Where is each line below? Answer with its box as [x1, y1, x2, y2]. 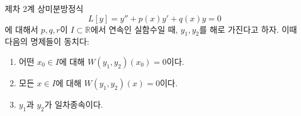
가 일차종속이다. [44, 98, 104, 110]
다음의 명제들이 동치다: [5, 35, 90, 48]
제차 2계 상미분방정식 [5, 2, 84, 14]
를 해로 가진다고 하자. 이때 [199, 23, 297, 35]
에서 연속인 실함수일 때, [90, 23, 178, 35]
